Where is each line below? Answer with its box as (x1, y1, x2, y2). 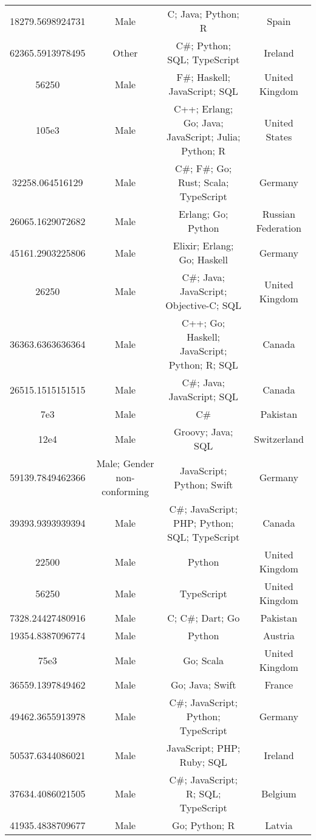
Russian (262, 207, 295, 221)
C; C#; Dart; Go (167, 611, 240, 625)
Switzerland (253, 431, 304, 446)
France (264, 678, 294, 692)
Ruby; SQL (179, 755, 227, 769)
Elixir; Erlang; (173, 238, 234, 252)
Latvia (265, 818, 293, 832)
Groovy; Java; (174, 425, 233, 439)
